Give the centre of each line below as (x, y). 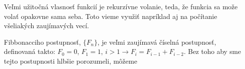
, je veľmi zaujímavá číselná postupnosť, (157, 42)
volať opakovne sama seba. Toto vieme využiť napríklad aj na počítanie (111, 16)
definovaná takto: (30, 51)
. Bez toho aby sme (212, 51)
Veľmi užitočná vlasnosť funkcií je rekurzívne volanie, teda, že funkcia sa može (121, 6)
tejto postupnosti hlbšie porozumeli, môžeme (71, 60)
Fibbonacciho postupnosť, (42, 42)
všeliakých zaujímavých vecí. (47, 26)
